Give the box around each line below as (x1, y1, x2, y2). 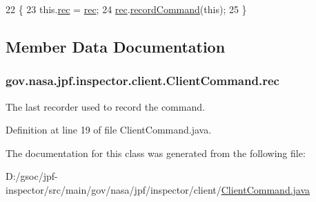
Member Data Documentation (6, 35, 226, 57)
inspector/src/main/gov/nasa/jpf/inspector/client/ (6, 182, 221, 196)
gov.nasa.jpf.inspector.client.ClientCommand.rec (6, 72, 279, 89)
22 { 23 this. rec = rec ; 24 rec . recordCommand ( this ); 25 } (6, 2, 247, 16)
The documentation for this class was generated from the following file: (6, 145, 306, 160)
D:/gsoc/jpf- (6, 169, 58, 183)
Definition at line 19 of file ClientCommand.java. (6, 122, 212, 137)
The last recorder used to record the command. (6, 99, 205, 113)
